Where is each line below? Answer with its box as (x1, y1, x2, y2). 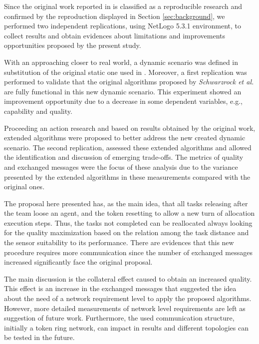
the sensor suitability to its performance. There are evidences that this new (4, 237, 234, 248)
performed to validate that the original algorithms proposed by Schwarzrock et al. (4, 76, 254, 87)
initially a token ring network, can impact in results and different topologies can (4, 322, 249, 333)
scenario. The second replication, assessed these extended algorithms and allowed (4, 142, 252, 152)
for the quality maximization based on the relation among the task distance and (4, 227, 249, 238)
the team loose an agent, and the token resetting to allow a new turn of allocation (4, 208, 255, 218)
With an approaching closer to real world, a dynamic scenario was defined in (4, 56, 239, 67)
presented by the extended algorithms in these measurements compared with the (4, 171, 251, 182)
